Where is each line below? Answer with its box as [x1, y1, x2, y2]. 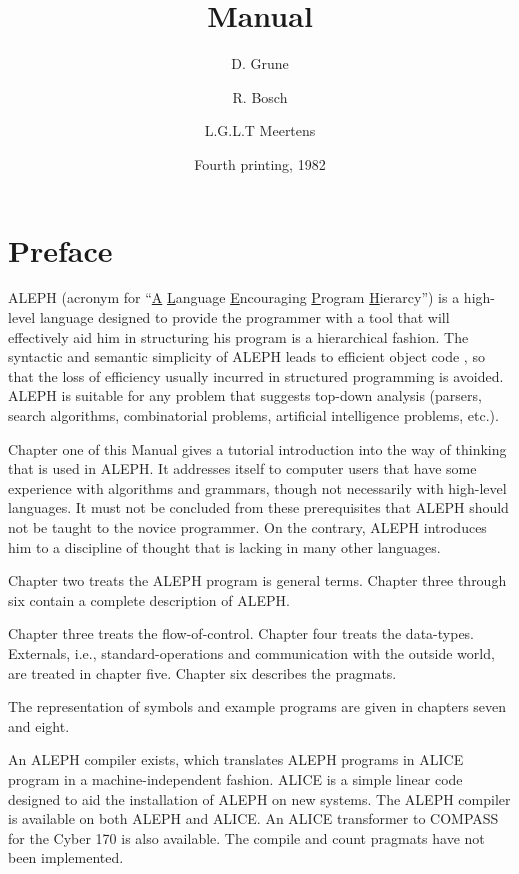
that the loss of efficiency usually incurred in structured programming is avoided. [8, 365, 504, 386]
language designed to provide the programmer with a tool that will [39, 307, 450, 328]
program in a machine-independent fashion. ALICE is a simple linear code [8, 768, 463, 789]
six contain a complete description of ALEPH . [8, 589, 290, 610]
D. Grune [231, 53, 289, 74]
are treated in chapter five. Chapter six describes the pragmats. [8, 662, 397, 683]
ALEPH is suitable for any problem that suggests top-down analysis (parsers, [8, 385, 482, 406]
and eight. [8, 715, 70, 736]
